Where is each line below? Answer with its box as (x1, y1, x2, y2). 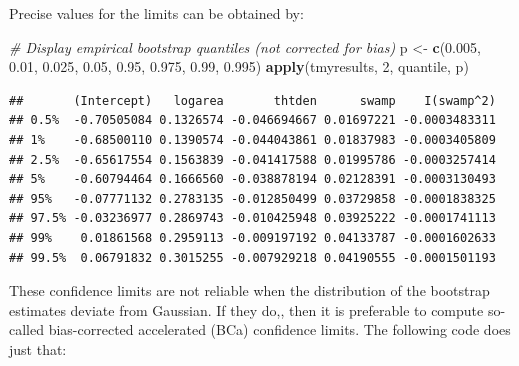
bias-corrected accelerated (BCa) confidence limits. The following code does (48, 319, 511, 340)
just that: (9, 338, 67, 359)
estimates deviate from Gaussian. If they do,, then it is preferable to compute (9, 299, 484, 320)
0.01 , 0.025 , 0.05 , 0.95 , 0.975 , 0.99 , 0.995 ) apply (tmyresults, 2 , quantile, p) (9, 56, 469, 77)
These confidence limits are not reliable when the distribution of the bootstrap (9, 280, 490, 301)
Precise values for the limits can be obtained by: (9, 3, 304, 23)
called (9, 319, 44, 340)
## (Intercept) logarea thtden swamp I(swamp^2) (9, 93, 496, 108)
